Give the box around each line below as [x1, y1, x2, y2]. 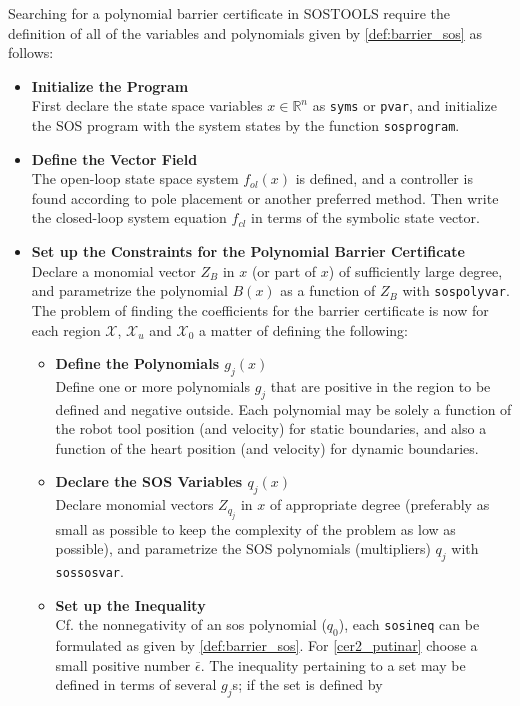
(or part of [251, 260, 317, 281]
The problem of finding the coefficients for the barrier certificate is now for [31, 299, 489, 320]
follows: [8, 42, 54, 63]
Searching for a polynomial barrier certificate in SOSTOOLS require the [8, 3, 450, 23]
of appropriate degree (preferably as [269, 494, 490, 515]
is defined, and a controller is [295, 168, 473, 189]
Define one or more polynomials [55, 375, 250, 396]
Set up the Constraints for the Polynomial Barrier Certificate [31, 241, 465, 262]
